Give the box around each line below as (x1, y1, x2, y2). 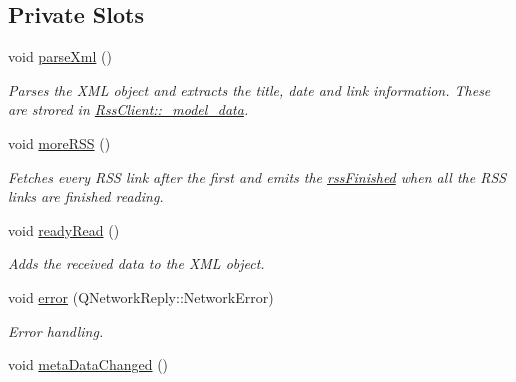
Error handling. (8, 320, 104, 341)
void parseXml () (8, 46, 112, 67)
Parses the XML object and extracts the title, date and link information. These (8, 79, 491, 100)
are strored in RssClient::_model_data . (8, 99, 249, 120)
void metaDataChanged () (8, 354, 169, 375)
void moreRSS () (8, 132, 111, 153)
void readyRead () (8, 219, 120, 240)
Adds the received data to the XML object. (8, 253, 265, 274)
